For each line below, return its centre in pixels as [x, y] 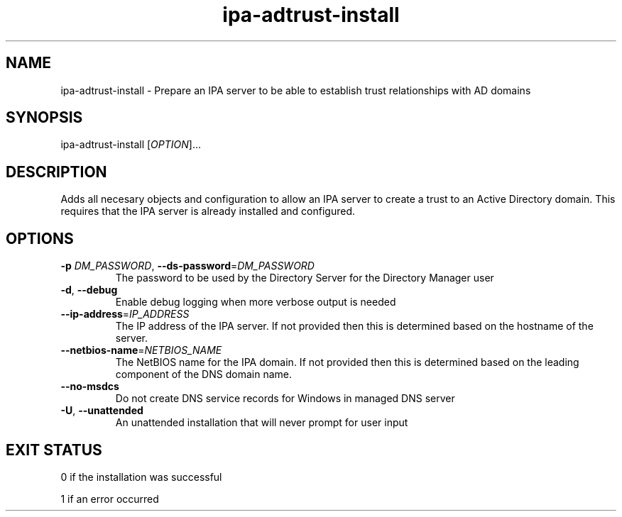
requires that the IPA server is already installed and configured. [208, 211]
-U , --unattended [102, 411]
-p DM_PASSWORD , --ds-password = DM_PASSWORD [187, 266]
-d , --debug [89, 290]
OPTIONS [40, 238]
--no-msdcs [90, 387]
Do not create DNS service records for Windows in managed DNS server [285, 399]
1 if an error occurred [110, 499]
